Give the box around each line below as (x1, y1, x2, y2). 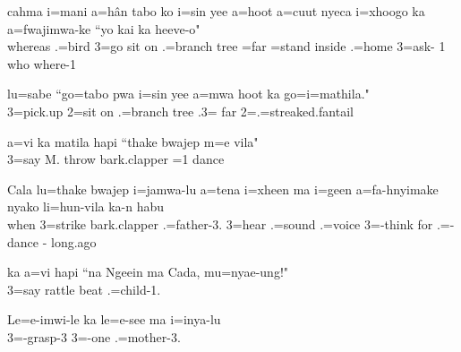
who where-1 (7, 54, 77, 73)
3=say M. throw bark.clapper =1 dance (7, 150, 225, 168)
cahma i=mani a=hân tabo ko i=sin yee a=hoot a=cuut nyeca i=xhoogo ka (7, 2, 425, 20)
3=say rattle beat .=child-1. (7, 279, 161, 298)
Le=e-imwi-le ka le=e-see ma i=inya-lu (7, 310, 221, 329)
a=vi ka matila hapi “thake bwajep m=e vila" (7, 132, 259, 150)
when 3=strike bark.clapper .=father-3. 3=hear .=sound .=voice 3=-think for (7, 214, 433, 233)
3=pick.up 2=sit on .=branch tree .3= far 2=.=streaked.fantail (7, 101, 354, 120)
